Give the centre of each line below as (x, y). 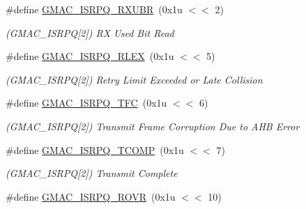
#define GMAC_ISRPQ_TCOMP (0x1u (95, 149)
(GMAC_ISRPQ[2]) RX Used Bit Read (90, 32)
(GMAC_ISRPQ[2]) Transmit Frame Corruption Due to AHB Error (153, 126)
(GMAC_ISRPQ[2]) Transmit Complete (92, 173)
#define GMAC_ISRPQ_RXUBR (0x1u (94, 9)
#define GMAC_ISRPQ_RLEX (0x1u (90, 56)
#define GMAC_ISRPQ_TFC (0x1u (86, 103)
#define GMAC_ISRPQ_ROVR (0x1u (91, 196)
